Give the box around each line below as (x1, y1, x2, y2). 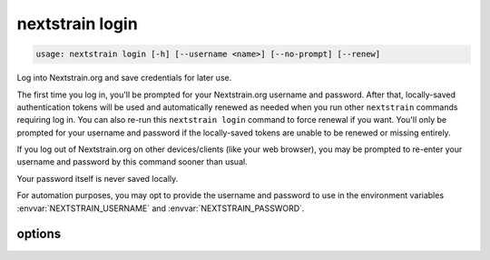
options (16, 226, 62, 242)
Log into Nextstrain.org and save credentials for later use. (16, 73, 232, 84)
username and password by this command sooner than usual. (16, 156, 249, 167)
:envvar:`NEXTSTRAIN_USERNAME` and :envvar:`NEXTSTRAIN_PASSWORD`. (16, 203, 305, 214)
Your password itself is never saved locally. (16, 173, 179, 184)
